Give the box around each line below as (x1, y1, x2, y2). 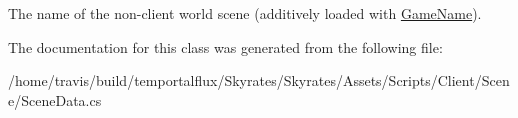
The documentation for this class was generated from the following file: (8, 36, 443, 57)
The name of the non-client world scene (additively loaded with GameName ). (8, 3, 482, 23)
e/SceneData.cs (8, 89, 102, 110)
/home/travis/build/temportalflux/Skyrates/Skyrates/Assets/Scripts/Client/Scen (8, 70, 510, 91)
